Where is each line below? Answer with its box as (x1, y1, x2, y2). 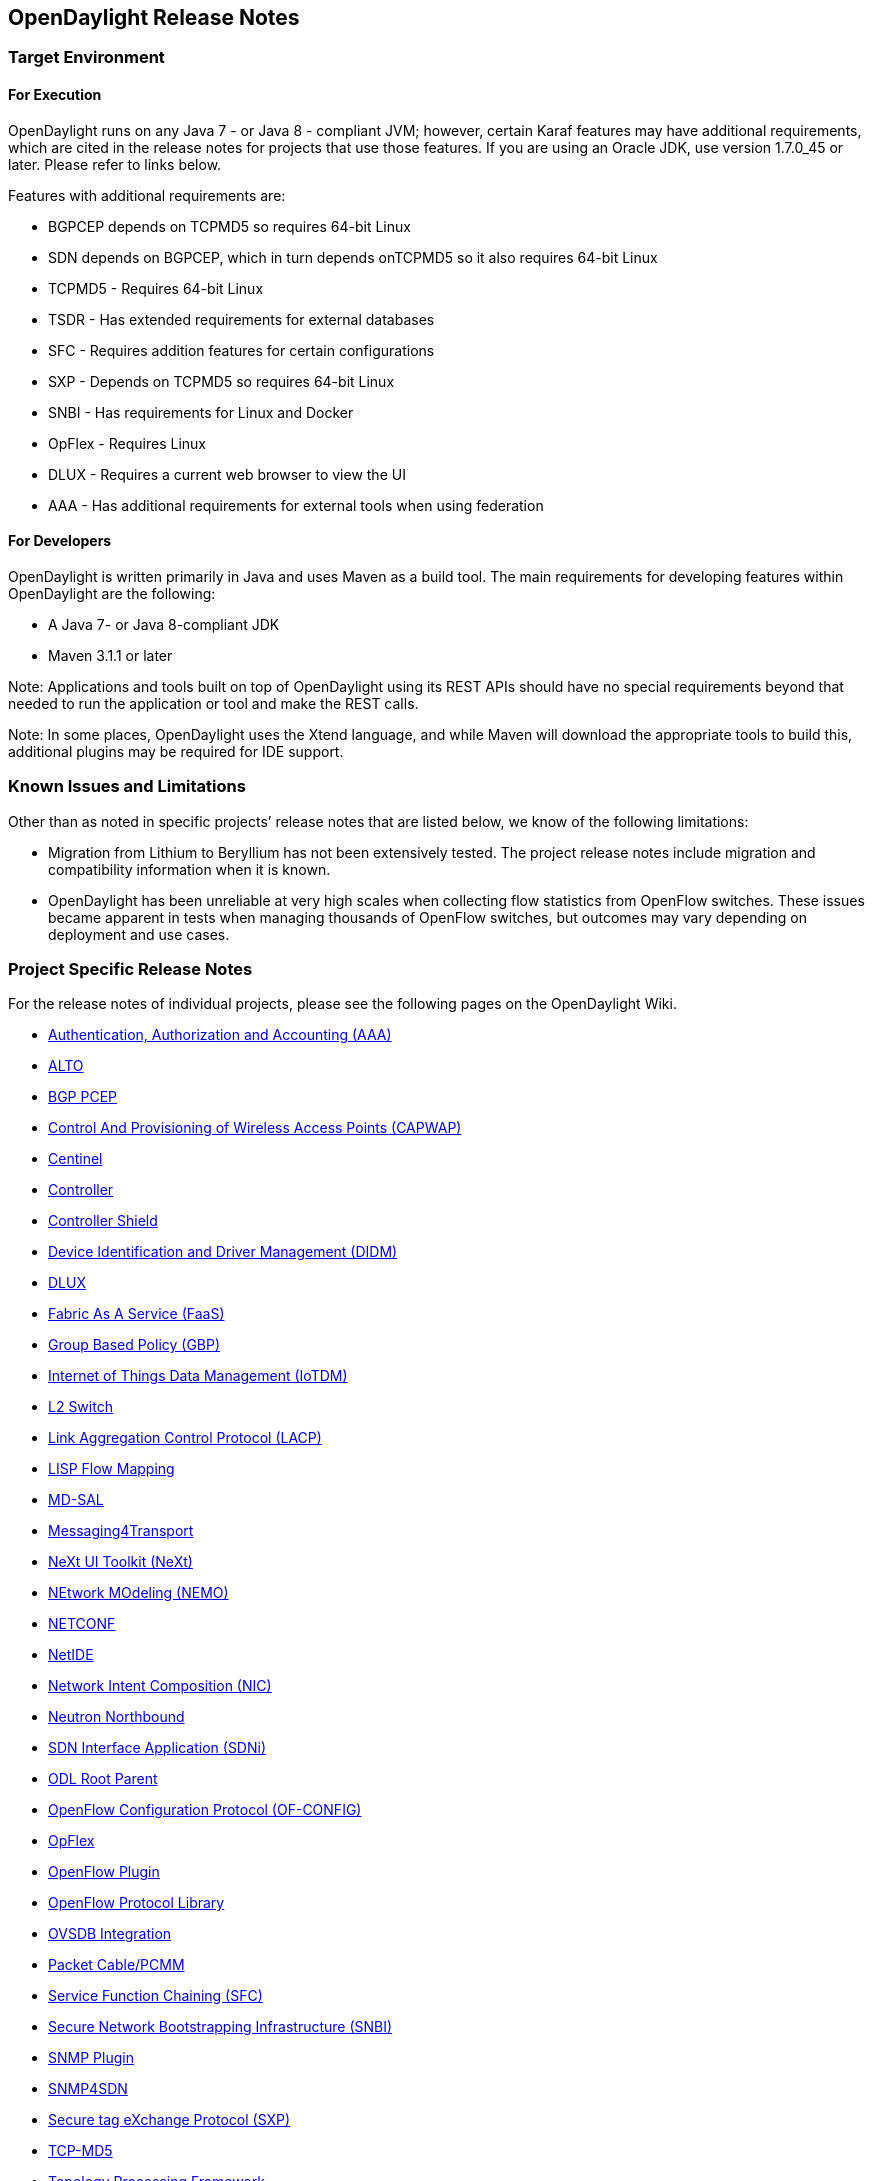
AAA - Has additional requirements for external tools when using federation (48, 496, 544, 514)
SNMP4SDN (48, 2080, 128, 2098)
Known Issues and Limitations (8, 776, 246, 797)
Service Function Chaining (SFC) (48, 1987, 263, 2005)
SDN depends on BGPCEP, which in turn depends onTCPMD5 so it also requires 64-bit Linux (48, 248, 658, 266)
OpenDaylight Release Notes (8, 5, 300, 30)
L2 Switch (48, 1398, 113, 1416)
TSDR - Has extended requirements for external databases (48, 310, 435, 328)
